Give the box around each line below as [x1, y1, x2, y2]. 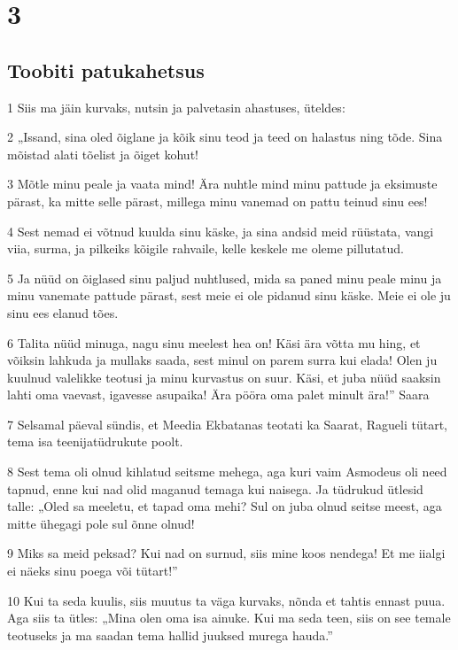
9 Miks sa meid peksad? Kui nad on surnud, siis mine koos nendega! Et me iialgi [7, 544, 446, 562]
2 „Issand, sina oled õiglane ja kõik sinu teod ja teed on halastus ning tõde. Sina [7, 128, 443, 146]
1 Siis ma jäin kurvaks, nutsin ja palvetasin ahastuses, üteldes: [7, 97, 345, 116]
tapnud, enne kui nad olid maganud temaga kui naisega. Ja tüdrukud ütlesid [7, 479, 423, 498]
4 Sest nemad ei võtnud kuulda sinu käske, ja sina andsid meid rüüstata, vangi [7, 221, 434, 240]
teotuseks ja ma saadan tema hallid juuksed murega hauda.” [7, 625, 333, 644]
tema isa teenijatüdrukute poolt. [7, 432, 183, 451]
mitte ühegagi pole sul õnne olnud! [7, 514, 195, 532]
